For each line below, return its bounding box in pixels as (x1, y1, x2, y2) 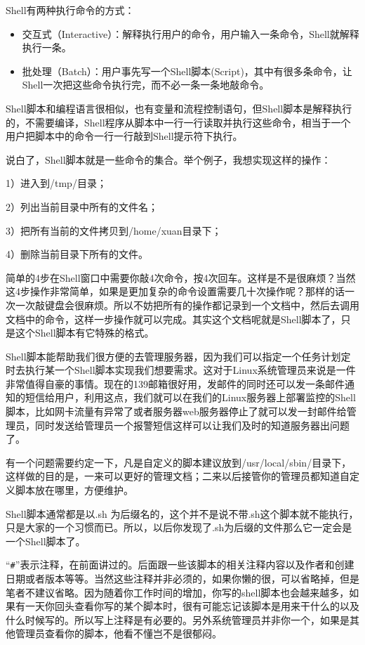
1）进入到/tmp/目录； (6, 176, 107, 190)
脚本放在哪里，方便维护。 (15, 483, 133, 497)
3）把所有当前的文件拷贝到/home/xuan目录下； (6, 223, 222, 237)
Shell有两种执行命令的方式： (6, 3, 135, 17)
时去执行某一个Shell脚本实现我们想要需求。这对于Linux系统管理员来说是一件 (6, 363, 356, 377)
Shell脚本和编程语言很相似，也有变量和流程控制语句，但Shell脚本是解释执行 (6, 100, 352, 115)
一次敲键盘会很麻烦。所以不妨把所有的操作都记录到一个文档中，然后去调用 (15, 297, 359, 312)
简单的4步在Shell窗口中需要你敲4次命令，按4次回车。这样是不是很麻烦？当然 (6, 270, 356, 285)
